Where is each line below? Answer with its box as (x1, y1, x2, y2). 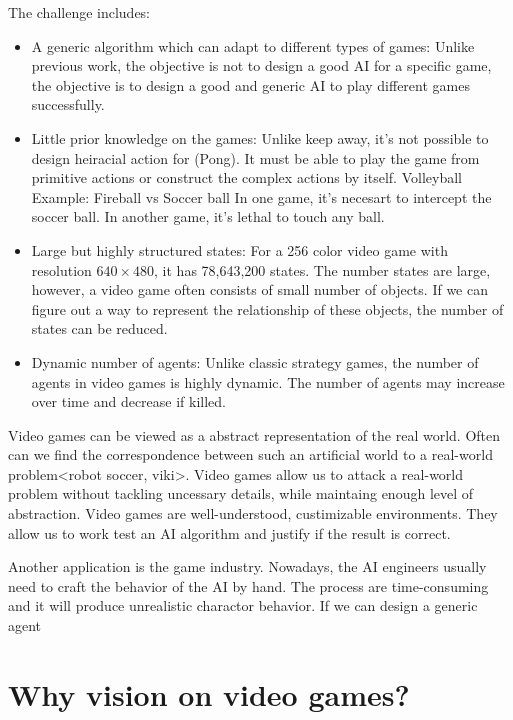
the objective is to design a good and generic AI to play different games (31, 74, 470, 95)
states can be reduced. (31, 318, 168, 339)
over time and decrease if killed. (31, 391, 226, 412)
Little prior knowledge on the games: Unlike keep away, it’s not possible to (31, 127, 489, 148)
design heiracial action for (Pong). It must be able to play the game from (31, 147, 480, 168)
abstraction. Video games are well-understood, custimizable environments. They (8, 503, 498, 524)
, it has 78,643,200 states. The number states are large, (154, 259, 491, 280)
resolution (31, 259, 92, 280)
